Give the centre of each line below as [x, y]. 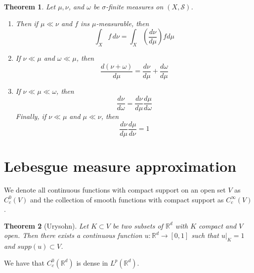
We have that [24, 262]
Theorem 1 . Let [30, 6]
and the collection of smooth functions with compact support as [127, 199]
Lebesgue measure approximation [120, 166]
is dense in [92, 262]
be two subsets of [138, 225]
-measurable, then [123, 23]
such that [205, 235]
